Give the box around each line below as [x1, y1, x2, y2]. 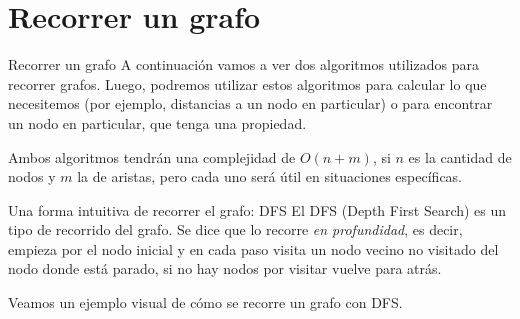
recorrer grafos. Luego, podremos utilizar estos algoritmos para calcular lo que [8, 73, 487, 94]
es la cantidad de [408, 146, 512, 167]
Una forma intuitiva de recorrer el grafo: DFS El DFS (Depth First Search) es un [8, 199, 507, 220]
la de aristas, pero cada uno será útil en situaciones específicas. [77, 166, 463, 187]
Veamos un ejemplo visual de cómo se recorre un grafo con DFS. [8, 292, 403, 313]
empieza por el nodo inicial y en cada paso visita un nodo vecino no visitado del [8, 238, 499, 259]
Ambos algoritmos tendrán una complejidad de [8, 146, 296, 167]
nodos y [8, 166, 56, 187]
